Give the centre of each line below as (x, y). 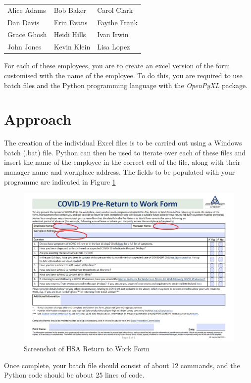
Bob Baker (70, 10)
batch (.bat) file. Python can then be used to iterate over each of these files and (125, 152)
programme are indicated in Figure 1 (60, 181)
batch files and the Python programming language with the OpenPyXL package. (126, 85)
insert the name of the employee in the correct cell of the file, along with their (122, 162)
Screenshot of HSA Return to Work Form (87, 349)
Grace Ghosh (27, 34)
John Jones (25, 47)
